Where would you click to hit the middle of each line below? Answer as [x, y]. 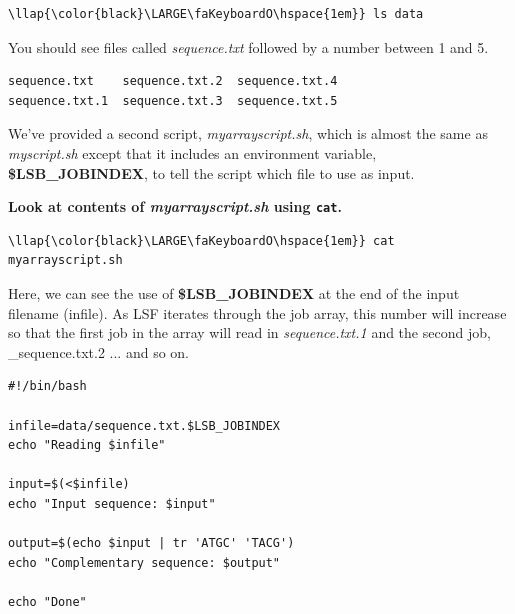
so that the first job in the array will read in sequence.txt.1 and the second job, [249, 332]
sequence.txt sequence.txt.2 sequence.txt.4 [173, 81]
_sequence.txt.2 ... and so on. [98, 351]
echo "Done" [47, 601]
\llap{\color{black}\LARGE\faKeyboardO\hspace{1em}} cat [201, 240]
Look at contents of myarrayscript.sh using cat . [175, 206]
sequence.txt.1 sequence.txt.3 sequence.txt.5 [173, 100]
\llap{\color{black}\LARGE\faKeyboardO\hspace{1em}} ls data [216, 14]
